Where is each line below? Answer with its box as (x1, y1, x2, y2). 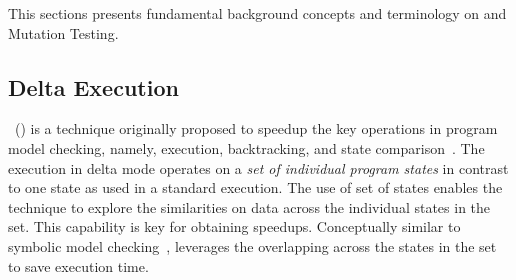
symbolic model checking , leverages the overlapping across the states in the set (8, 235, 497, 256)
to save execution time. (8, 255, 149, 276)
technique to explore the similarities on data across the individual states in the (8, 196, 491, 217)
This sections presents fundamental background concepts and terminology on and (8, 3, 507, 23)
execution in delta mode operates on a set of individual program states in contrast (8, 157, 509, 178)
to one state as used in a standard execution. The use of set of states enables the (8, 177, 503, 198)
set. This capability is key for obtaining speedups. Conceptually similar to (8, 216, 461, 237)
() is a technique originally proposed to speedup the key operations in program (14, 118, 498, 139)
